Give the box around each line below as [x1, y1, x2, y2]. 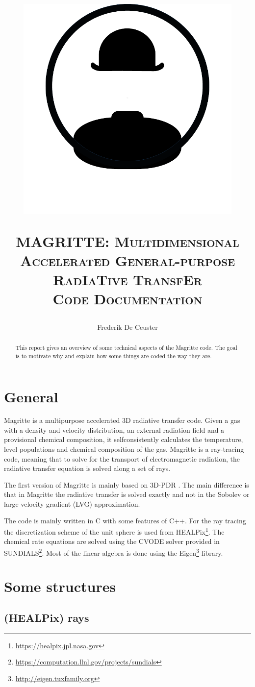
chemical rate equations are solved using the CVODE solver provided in [4, 536, 220, 546]
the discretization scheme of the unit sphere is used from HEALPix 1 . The [4, 525, 225, 537]
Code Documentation [52, 289, 203, 309]
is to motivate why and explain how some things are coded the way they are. [15, 351, 212, 360]
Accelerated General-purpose [20, 250, 235, 270]
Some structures [4, 576, 116, 596]
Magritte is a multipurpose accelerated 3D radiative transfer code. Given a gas [4, 415, 240, 425]
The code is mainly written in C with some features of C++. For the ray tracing [4, 515, 246, 525]
